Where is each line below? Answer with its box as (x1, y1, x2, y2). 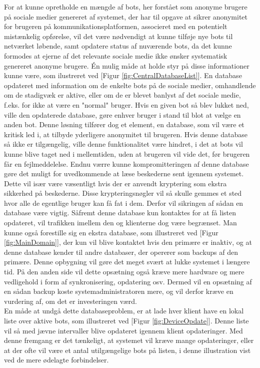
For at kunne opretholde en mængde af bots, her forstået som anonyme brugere (4, 2, 247, 12)
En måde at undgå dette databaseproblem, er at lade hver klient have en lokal (4, 305, 244, 316)
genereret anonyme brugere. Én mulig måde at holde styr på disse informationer (4, 60, 249, 71)
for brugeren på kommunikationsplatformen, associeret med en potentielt (4, 21, 227, 32)
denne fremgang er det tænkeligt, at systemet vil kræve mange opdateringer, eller (4, 335, 254, 345)
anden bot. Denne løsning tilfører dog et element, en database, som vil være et (4, 119, 244, 130)
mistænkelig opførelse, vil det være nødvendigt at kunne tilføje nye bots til (4, 31, 233, 41)
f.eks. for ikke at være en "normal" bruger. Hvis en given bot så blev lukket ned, (4, 99, 249, 110)
